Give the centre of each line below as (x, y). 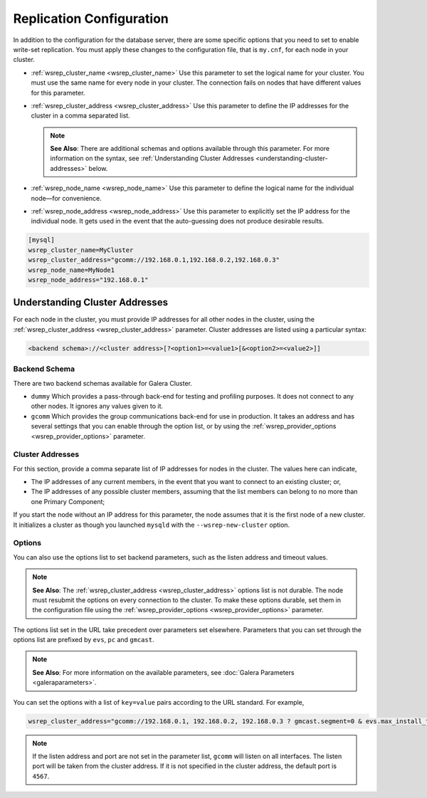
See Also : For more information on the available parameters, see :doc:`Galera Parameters (163, 672)
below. (98, 168)
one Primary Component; (68, 501)
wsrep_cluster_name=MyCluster (81, 250)
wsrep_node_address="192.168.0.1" (88, 280)
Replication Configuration (91, 19)
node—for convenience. (67, 198)
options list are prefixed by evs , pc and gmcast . (84, 640)
